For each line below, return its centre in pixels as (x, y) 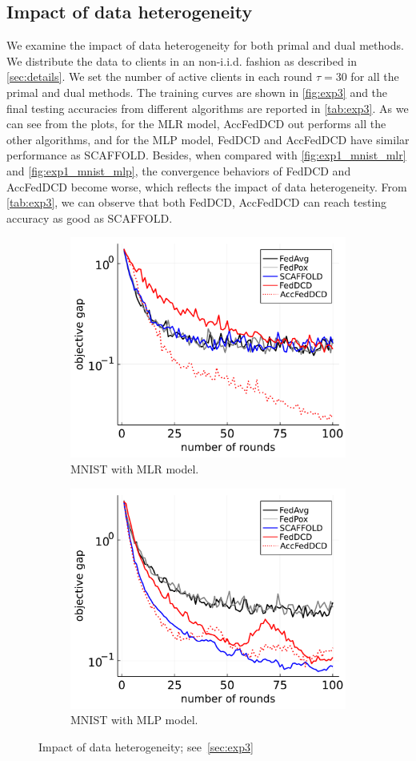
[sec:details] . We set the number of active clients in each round (160, 77)
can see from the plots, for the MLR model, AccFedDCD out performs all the (196, 124)
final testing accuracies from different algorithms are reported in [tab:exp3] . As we (208, 108)
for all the (375, 77)
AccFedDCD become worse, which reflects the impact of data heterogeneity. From (207, 186)
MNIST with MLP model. (134, 720)
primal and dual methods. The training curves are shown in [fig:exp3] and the (197, 92)
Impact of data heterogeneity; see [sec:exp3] (146, 746)
